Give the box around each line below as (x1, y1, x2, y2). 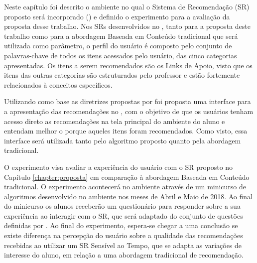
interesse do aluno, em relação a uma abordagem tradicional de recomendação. (4, 250, 244, 260)
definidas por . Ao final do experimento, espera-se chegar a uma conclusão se (4, 220, 238, 231)
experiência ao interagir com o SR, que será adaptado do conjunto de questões (4, 210, 243, 221)
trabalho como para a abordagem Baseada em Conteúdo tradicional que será (4, 30, 238, 41)
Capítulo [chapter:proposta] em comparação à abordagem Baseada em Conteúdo (4, 171, 250, 182)
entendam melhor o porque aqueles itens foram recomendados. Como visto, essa (4, 126, 248, 136)
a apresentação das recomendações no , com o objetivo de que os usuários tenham (4, 106, 254, 116)
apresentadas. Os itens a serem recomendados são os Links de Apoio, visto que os (4, 60, 253, 70)
